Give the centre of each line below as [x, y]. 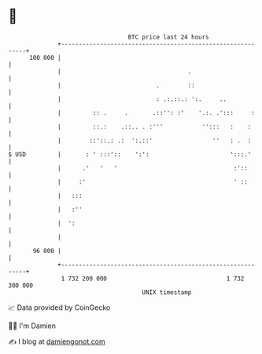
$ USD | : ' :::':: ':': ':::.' [130, 154]
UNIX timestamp [167, 292]
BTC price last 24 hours [169, 37]
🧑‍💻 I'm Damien [32, 326]
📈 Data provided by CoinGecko [59, 307]
